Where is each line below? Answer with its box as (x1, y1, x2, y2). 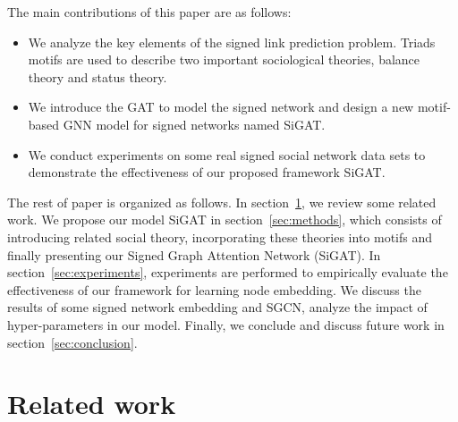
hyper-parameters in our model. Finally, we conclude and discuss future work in (7, 315, 445, 333)
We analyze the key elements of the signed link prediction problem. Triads (28, 32, 436, 51)
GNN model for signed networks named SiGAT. (63, 114, 326, 133)
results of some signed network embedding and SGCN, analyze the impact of (7, 298, 428, 316)
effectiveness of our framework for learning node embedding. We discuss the (7, 280, 421, 299)
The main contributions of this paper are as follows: (7, 3, 292, 21)
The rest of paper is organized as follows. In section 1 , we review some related (7, 192, 437, 211)
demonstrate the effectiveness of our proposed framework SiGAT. (28, 163, 386, 181)
